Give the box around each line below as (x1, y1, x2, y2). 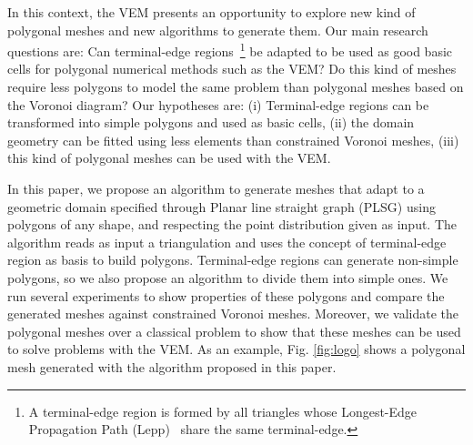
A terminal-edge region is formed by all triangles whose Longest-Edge (28, 401, 418, 420)
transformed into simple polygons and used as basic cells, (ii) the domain (7, 113, 415, 132)
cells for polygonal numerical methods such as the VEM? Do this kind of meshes (7, 59, 457, 78)
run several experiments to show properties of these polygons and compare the (7, 286, 445, 305)
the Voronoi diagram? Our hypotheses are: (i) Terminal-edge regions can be (7, 95, 429, 114)
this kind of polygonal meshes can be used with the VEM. (7, 148, 331, 167)
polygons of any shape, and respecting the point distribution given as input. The (7, 215, 458, 234)
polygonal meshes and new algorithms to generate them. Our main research (7, 20, 428, 39)
